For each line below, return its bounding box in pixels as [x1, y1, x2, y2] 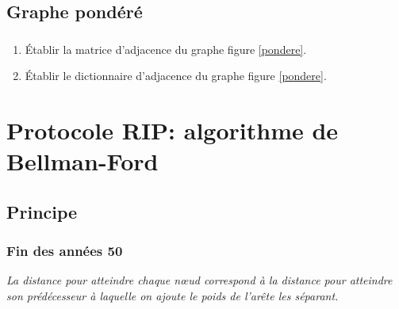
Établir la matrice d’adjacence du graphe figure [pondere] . [25, 40, 307, 57]
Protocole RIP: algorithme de [6, 114, 339, 147]
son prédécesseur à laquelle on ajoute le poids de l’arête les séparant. [6, 288, 339, 304]
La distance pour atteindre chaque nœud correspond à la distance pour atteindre [6, 272, 393, 288]
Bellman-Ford [6, 145, 159, 177]
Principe [6, 199, 78, 223]
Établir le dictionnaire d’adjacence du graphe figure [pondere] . [25, 67, 327, 84]
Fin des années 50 [6, 241, 123, 261]
